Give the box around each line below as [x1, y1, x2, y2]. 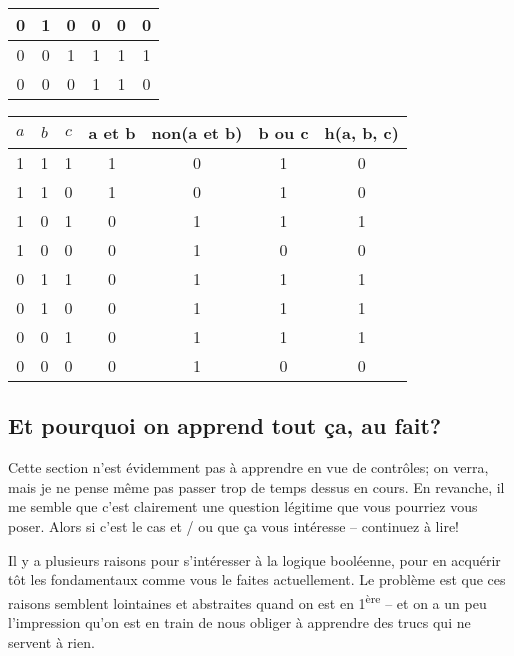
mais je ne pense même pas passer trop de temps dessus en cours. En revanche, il [8, 476, 505, 497]
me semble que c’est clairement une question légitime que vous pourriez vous [8, 496, 478, 517]
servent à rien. [8, 631, 95, 652]
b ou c [258, 121, 309, 144]
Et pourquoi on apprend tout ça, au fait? [8, 410, 442, 441]
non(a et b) [151, 121, 243, 144]
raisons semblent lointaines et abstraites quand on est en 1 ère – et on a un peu [8, 589, 487, 613]
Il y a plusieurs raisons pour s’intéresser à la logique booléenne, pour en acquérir [8, 549, 501, 570]
